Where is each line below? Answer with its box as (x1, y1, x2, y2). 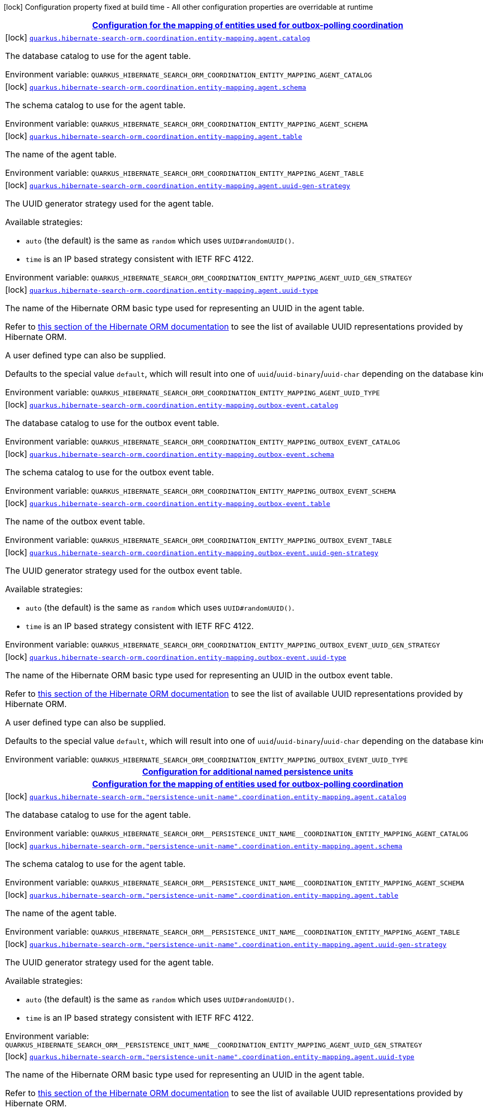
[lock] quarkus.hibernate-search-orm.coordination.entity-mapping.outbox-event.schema (5, 449, 334, 459)
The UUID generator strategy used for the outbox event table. (5, 565, 242, 576)
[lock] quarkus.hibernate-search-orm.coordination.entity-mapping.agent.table (5, 131, 302, 141)
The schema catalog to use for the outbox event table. (5, 467, 214, 477)
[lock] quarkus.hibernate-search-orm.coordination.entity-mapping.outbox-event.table (5, 498, 330, 508)
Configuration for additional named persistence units (142, 766, 353, 777)
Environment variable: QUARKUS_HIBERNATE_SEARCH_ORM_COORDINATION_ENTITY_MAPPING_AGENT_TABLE (5, 168, 364, 178)
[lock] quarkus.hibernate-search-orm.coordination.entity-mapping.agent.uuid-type (5, 285, 319, 295)
